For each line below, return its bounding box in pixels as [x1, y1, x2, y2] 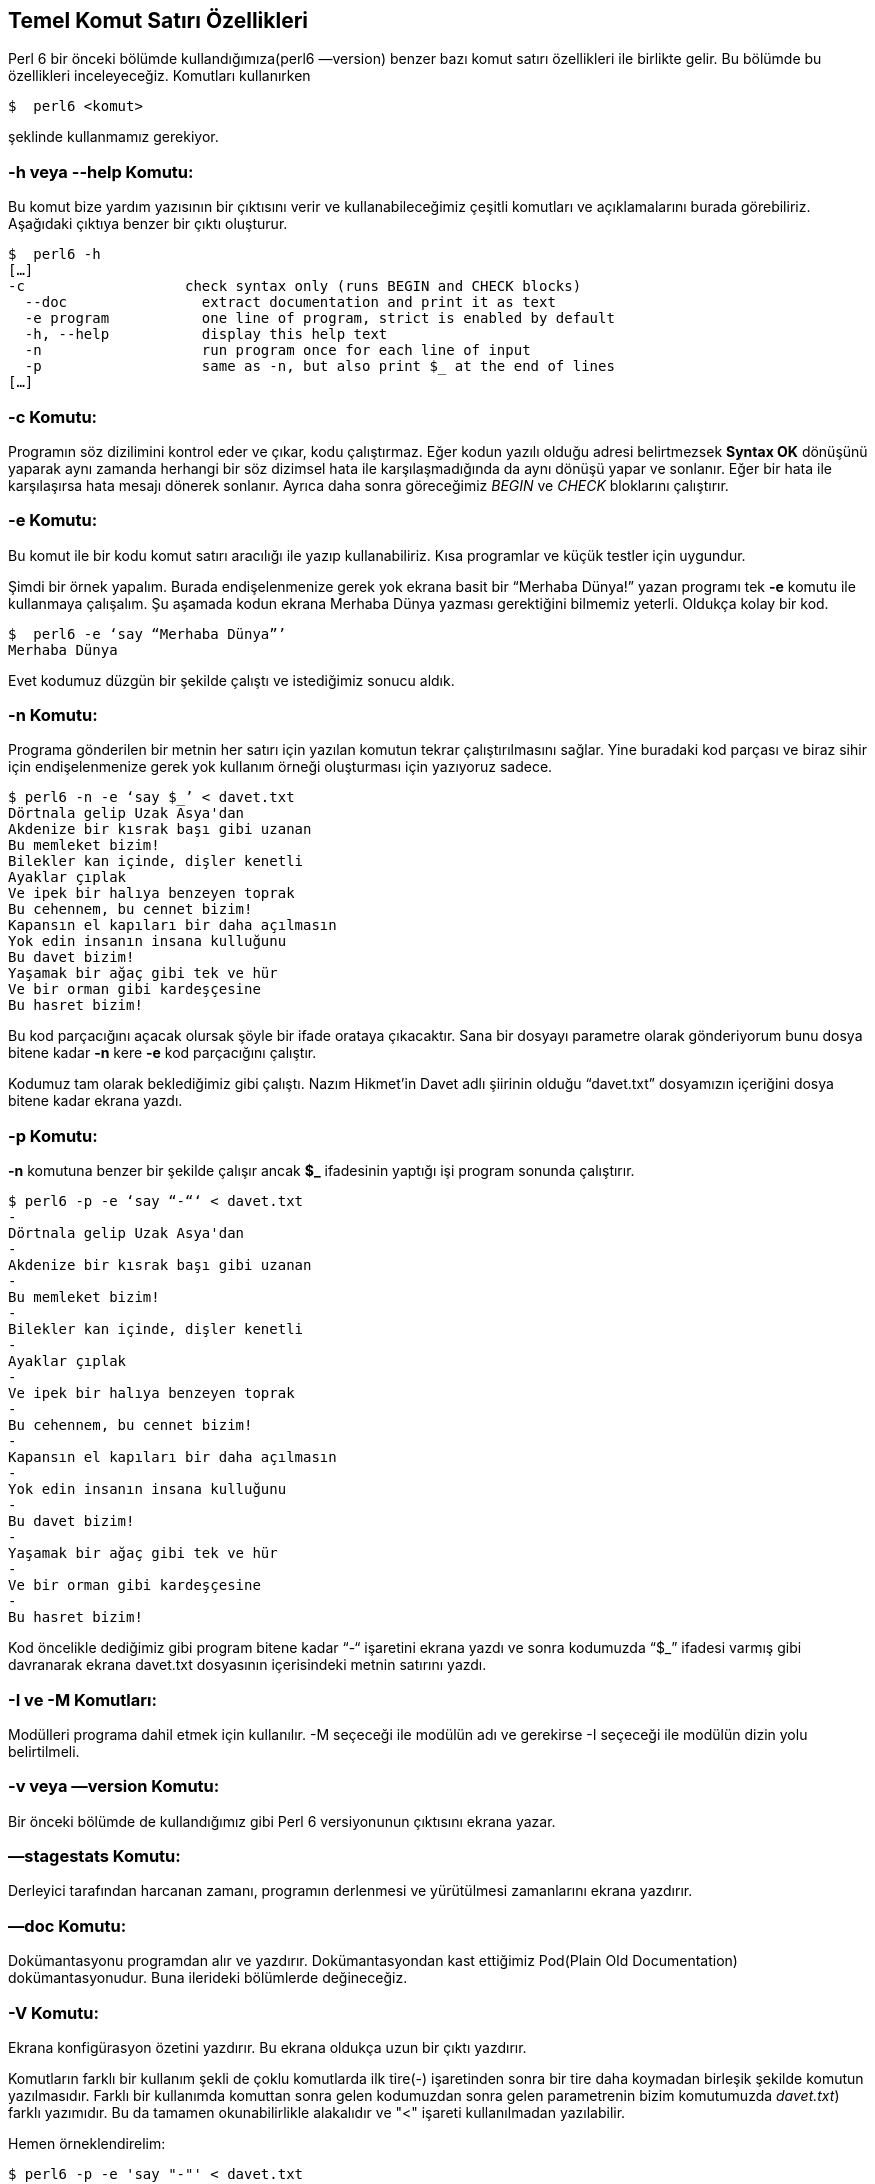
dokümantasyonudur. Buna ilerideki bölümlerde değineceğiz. [8, 1969, 408, 1987]
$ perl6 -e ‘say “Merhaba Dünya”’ [8, 625, 287, 642]
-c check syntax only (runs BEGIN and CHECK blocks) [8, 278, 582, 295]
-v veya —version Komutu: [8, 1776, 220, 1797]
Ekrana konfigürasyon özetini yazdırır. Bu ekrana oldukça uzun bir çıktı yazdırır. [8, 2038, 527, 2056]
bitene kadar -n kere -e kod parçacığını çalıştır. [8, 1044, 317, 1062]
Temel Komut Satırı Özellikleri [8, 8, 308, 33]
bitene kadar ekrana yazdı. [8, 1092, 183, 1110]
